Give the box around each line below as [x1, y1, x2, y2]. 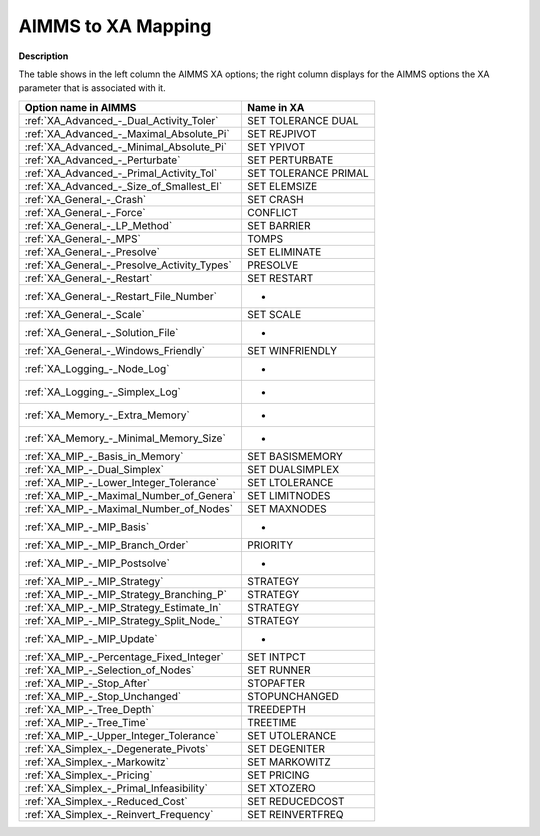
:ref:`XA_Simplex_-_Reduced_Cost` [24, 794, 189, 808]
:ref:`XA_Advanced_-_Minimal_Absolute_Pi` [24, 140, 227, 154]
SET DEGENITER [246, 741, 325, 755]
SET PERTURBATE [246, 153, 334, 167]
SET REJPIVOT [246, 126, 317, 140]
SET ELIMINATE [246, 245, 322, 259]
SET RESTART [246, 271, 314, 285]
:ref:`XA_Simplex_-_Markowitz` [24, 755, 170, 769]
